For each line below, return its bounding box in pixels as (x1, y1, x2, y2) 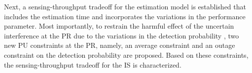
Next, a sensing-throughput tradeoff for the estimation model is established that (4, 1, 246, 11)
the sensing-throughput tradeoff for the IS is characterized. (4, 59, 181, 70)
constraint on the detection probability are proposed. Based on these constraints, (4, 49, 249, 60)
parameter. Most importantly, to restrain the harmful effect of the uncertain (4, 21, 234, 31)
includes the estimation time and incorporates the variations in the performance (4, 11, 246, 21)
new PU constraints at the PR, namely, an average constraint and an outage (4, 40, 235, 50)
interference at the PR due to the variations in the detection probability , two (4, 30, 239, 40)
